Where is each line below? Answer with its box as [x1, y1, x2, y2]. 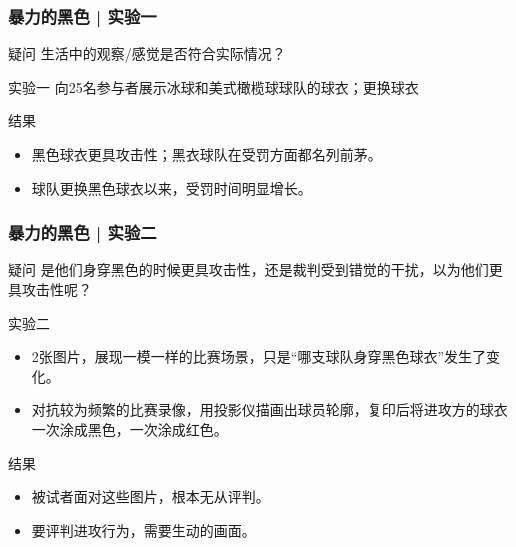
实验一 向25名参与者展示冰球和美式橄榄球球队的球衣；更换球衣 [8, 76, 419, 97]
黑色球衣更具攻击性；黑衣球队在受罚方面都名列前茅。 [31, 144, 382, 164]
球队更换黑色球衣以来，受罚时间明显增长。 [31, 177, 312, 198]
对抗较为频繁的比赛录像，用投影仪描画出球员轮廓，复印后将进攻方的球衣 [31, 399, 508, 420]
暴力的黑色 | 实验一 [8, 3, 157, 28]
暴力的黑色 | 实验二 [8, 220, 157, 245]
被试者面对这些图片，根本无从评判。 [31, 486, 270, 507]
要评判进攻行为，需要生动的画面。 [31, 519, 256, 540]
